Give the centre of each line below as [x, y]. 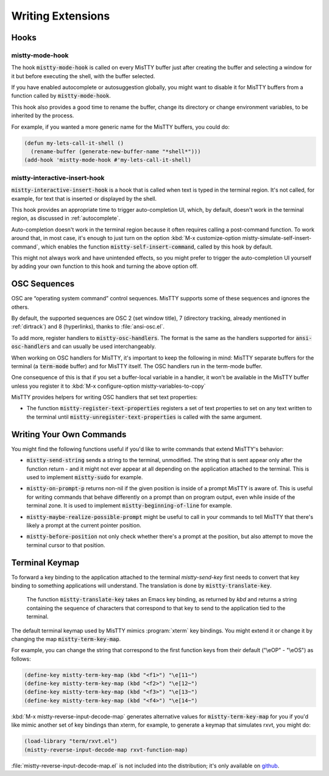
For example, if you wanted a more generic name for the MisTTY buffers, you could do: [120, 127]
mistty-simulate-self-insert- [277, 238]
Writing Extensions [61, 16]
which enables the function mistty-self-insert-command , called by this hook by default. [157, 247]
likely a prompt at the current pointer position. [84, 525]
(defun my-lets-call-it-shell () [74, 143]
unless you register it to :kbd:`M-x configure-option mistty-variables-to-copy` [108, 386]
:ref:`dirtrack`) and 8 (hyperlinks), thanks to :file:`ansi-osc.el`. [88, 327]
